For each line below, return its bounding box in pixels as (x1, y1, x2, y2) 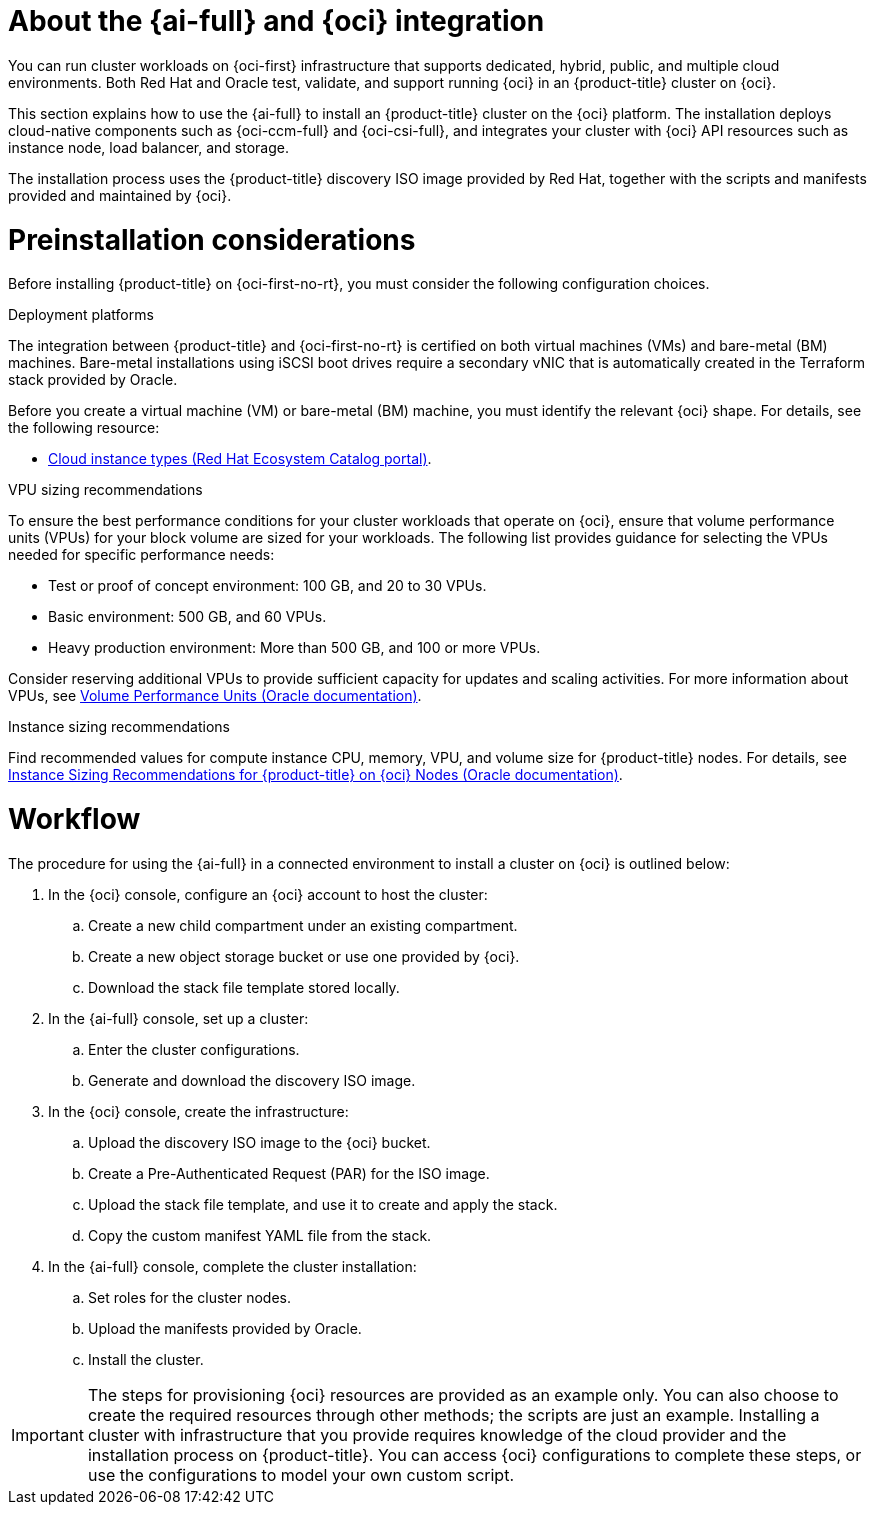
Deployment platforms (8, 306, 154, 324)
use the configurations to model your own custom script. (87, 1464, 514, 1485)
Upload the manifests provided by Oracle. (88, 1319, 362, 1337)
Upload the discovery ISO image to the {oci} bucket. (88, 1133, 431, 1151)
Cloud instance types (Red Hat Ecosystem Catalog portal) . (48, 450, 432, 468)
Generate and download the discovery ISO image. (88, 1071, 416, 1089)
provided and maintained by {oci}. (8, 186, 232, 204)
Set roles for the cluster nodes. (88, 1288, 291, 1306)
